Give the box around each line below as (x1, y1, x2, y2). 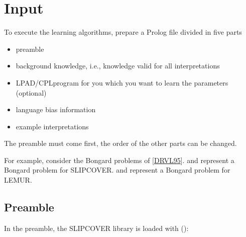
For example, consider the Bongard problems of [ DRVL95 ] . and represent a (4, 154, 234, 165)
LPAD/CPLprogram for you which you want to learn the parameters (16, 77, 228, 88)
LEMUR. (4, 175, 32, 185)
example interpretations (16, 121, 89, 131)
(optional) (16, 87, 47, 98)
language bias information (16, 104, 96, 115)
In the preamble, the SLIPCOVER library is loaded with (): (4, 222, 189, 233)
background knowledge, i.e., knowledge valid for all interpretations (16, 60, 220, 71)
